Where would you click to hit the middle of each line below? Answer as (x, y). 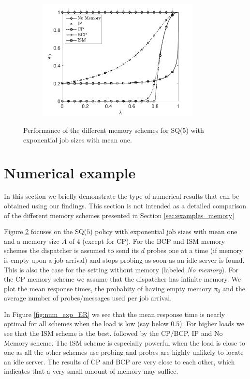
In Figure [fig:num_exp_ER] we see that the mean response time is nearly (115, 314)
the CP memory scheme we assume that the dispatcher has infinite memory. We (122, 279)
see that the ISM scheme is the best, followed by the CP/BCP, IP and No (113, 333)
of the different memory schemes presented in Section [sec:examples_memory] (119, 215)
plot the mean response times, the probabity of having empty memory (108, 288)
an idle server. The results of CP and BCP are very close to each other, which (119, 361)
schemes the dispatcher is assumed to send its (72, 250)
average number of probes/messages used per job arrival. (88, 298)
